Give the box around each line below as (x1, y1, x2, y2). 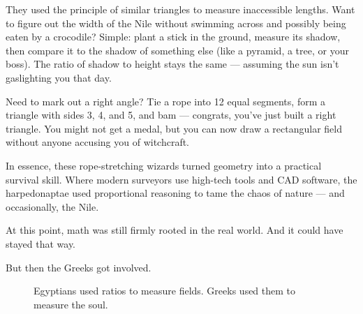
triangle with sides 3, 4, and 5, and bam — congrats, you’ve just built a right (6, 107, 336, 122)
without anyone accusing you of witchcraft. (6, 135, 190, 149)
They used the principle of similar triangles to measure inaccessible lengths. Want (6, 2, 355, 16)
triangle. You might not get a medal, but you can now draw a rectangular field (6, 121, 343, 135)
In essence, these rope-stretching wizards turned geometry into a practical (6, 158, 322, 172)
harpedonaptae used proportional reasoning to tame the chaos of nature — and (6, 186, 345, 200)
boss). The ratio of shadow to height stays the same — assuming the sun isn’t (6, 57, 339, 71)
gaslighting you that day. (6, 70, 112, 84)
